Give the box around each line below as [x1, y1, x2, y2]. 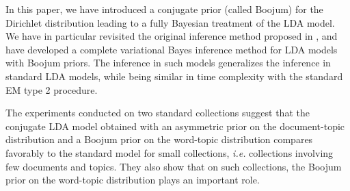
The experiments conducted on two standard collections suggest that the [5, 105, 310, 120]
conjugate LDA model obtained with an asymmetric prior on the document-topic [5, 118, 345, 133]
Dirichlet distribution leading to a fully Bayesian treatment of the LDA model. [5, 15, 335, 29]
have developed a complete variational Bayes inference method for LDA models [5, 42, 338, 56]
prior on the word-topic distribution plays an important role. [5, 173, 260, 187]
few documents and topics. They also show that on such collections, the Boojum [5, 159, 342, 173]
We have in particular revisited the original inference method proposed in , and [5, 29, 338, 43]
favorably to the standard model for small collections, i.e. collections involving [5, 145, 334, 160]
